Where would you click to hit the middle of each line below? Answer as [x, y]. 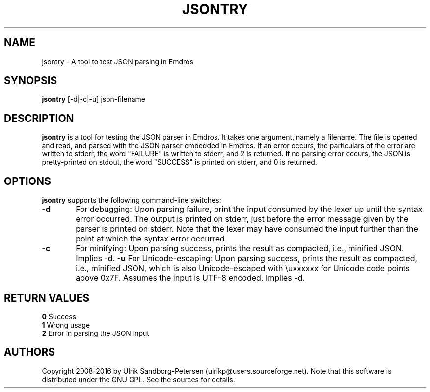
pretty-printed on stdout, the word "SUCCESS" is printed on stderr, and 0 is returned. [179, 162]
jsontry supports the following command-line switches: [132, 200]
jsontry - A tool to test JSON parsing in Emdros [118, 61]
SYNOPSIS [31, 81]
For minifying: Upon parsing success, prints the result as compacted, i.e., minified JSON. [240, 249]
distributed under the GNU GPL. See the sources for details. [138, 379]
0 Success [59, 316]
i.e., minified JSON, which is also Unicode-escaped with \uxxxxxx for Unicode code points [243, 268]
